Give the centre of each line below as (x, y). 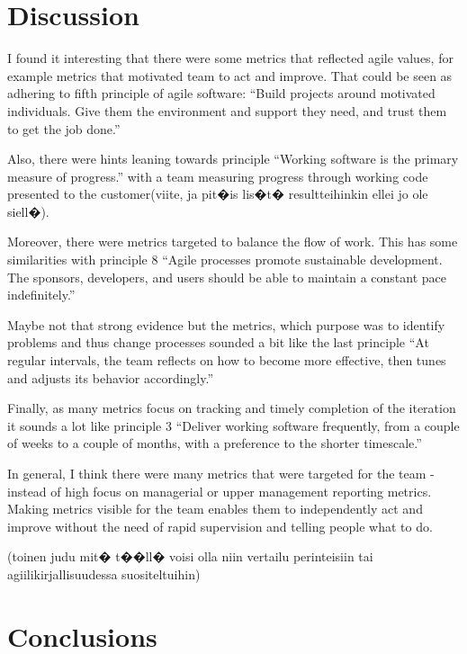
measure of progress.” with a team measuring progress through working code (218, 176)
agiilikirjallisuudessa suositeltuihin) (104, 573)
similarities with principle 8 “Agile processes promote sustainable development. (225, 260)
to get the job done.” (64, 128)
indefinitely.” (41, 295)
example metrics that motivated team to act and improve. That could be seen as (230, 75)
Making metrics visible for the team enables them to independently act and (215, 509)
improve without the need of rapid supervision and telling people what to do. (220, 526)
